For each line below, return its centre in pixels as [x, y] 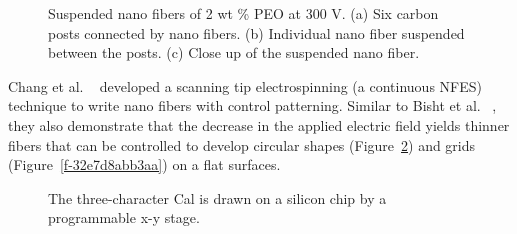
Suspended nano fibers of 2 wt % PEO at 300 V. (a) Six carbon [243, 13]
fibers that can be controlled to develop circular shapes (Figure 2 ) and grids [242, 144]
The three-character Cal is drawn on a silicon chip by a [217, 197]
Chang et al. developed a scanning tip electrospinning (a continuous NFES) [245, 85]
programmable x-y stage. [124, 217]
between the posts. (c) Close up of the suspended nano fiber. [234, 52]
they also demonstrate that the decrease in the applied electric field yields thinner [259, 124]
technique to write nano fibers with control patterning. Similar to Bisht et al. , [252, 105]
